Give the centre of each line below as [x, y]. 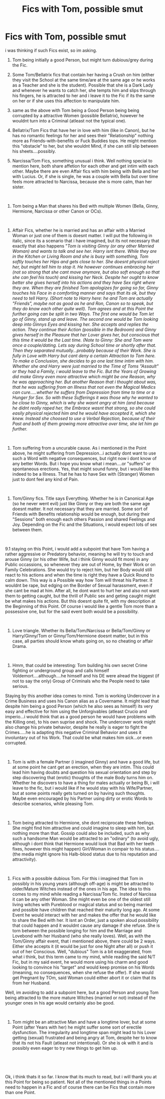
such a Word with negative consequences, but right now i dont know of [84, 458]
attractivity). [25, 859]
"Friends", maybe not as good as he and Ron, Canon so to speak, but [82, 303]
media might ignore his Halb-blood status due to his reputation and [89, 854]
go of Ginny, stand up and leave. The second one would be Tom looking [85, 319]
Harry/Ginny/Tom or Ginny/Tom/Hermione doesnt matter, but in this [80, 636]
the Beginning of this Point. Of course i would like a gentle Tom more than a [82, 606]
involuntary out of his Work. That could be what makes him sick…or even [79, 737]
